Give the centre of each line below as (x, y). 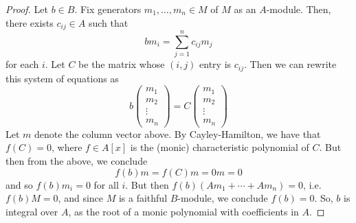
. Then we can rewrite (290, 64)
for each (22, 64)
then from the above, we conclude (77, 160)
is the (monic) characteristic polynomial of (220, 147)
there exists (30, 22)
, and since (81, 198)
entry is (215, 64)
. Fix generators (108, 9)
